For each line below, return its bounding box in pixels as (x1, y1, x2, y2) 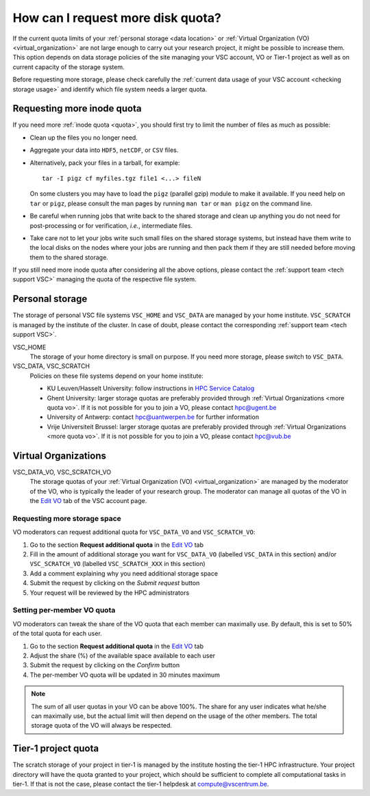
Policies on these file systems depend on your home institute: (29, 372, 203, 380)
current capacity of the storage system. (12, 62, 125, 71)
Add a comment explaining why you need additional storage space (29, 569, 219, 578)
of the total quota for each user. (12, 630, 102, 638)
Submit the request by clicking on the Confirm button (29, 661, 180, 669)
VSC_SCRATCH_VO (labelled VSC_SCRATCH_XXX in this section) (29, 560, 206, 568)
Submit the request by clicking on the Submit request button (29, 579, 200, 587)
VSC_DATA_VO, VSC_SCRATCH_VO (12, 467, 112, 476)
